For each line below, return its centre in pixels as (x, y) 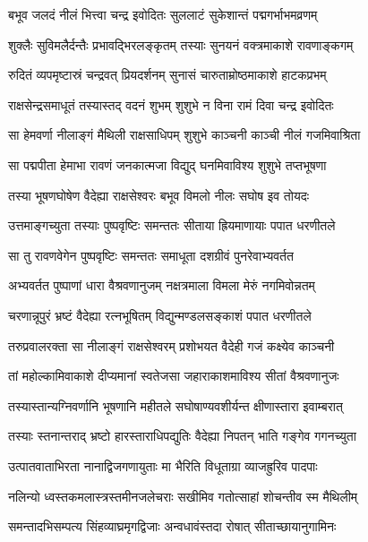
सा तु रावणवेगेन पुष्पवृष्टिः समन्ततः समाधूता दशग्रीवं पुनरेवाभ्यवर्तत (151, 255)
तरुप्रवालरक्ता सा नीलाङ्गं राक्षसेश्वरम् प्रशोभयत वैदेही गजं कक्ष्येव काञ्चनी (171, 345)
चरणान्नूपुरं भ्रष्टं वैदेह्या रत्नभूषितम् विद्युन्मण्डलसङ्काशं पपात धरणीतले (160, 315)
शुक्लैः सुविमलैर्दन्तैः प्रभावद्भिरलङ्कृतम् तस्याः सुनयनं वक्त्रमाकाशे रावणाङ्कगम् (181, 44)
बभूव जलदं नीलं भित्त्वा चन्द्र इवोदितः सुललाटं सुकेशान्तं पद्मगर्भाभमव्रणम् (163, 14)
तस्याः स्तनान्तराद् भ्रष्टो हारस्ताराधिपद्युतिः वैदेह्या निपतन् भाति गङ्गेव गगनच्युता (182, 436)
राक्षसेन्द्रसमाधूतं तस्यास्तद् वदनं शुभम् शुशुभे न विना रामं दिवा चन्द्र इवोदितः (171, 104)
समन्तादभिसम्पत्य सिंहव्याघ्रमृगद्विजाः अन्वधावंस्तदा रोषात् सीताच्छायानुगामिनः (172, 526)
